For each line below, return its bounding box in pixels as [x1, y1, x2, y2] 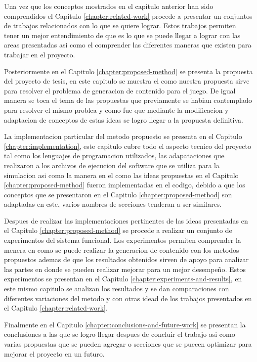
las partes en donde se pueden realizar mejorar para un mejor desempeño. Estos [4, 264, 246, 274]
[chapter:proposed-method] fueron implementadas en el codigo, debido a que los [4, 180, 245, 190]
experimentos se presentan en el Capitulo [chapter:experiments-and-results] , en [4, 273, 242, 284]
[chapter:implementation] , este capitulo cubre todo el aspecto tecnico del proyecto [4, 140, 251, 151]
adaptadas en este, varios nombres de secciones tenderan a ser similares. [4, 199, 222, 209]
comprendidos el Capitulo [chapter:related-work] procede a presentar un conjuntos [4, 10, 253, 21]
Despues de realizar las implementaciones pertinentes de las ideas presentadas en [4, 215, 248, 226]
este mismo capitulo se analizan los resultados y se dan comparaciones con [4, 283, 229, 294]
